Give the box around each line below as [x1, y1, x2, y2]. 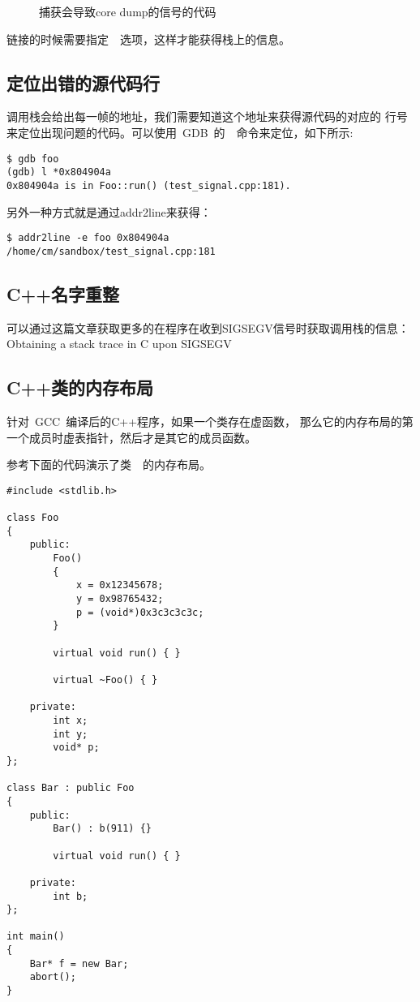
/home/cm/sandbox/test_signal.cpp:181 [6, 245, 216, 257]
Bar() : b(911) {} [53, 823, 152, 835]
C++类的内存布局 [6, 375, 153, 400]
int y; [53, 728, 88, 740]
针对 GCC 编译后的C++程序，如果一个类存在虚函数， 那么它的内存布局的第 [6, 413, 414, 430]
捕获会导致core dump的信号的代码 [39, 3, 216, 19]
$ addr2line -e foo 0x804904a [6, 232, 169, 244]
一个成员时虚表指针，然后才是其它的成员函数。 [6, 428, 256, 445]
